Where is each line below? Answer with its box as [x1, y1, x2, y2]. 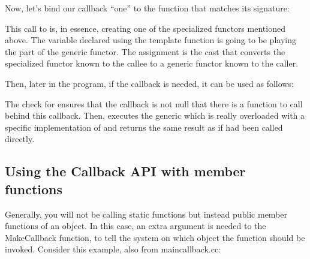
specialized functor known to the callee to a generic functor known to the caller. [5, 57, 299, 70]
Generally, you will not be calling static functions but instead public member [5, 207, 288, 220]
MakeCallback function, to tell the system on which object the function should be [5, 231, 305, 243]
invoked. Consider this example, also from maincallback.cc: [5, 243, 221, 255]
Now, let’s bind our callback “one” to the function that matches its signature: [5, 2, 290, 14]
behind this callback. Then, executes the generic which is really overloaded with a [5, 109, 305, 122]
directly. [5, 132, 35, 145]
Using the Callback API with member [5, 162, 246, 180]
